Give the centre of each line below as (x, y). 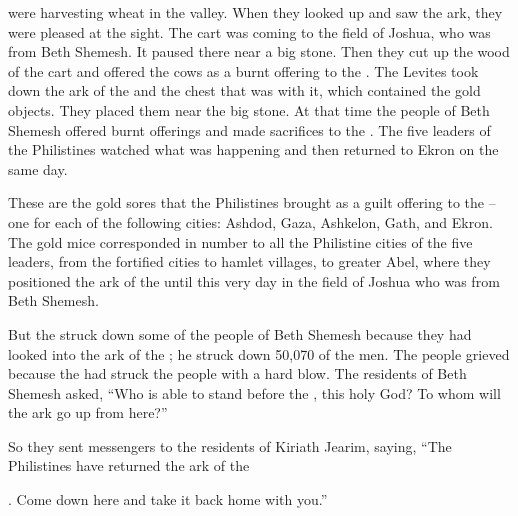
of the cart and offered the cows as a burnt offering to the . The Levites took (243, 70)
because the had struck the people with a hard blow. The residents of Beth (237, 373)
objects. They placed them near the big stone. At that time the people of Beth (249, 109)
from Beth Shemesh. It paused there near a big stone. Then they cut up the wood (259, 51)
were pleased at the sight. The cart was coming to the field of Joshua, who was (249, 31)
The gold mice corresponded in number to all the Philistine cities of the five (240, 241)
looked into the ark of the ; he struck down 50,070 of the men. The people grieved (259, 353)
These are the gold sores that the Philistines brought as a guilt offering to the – (252, 202)
